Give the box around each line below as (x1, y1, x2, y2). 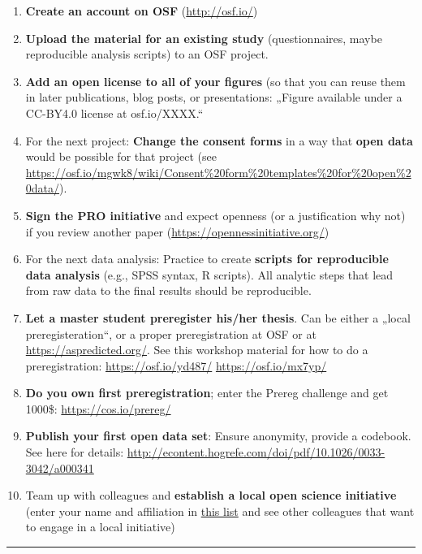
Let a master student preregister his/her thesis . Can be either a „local (25, 309, 411, 326)
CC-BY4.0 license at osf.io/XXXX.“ (25, 104, 204, 121)
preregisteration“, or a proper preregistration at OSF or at (25, 325, 316, 342)
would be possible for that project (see (25, 148, 217, 165)
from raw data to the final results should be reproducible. (25, 282, 312, 299)
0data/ (25, 180, 60, 197)
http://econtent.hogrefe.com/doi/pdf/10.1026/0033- (127, 444, 385, 461)
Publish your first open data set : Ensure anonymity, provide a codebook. (25, 427, 411, 444)
